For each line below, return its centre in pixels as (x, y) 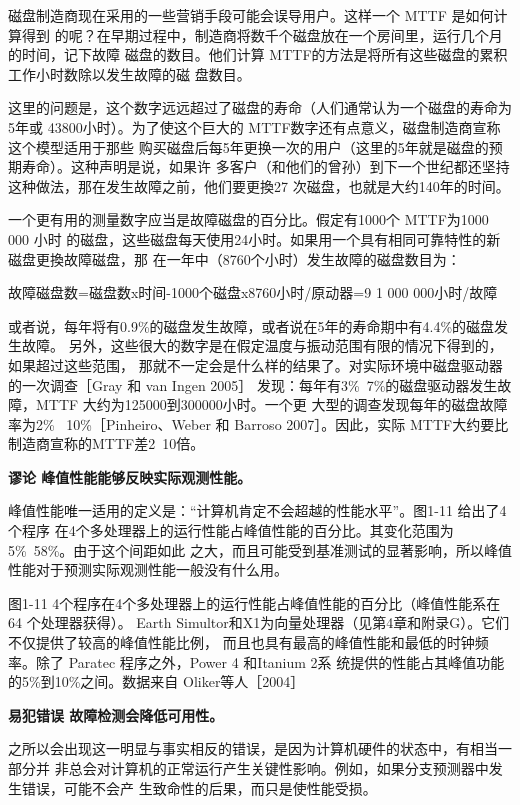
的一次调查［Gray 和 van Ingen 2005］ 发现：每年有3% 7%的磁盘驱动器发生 (253, 384)
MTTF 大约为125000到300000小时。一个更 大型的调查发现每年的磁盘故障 (271, 404)
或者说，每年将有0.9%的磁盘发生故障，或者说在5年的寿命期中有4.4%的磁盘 (251, 325)
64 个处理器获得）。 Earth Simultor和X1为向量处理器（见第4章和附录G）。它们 (259, 622)
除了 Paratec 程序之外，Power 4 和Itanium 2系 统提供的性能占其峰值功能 (270, 661)
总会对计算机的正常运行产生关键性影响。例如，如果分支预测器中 (278, 768)
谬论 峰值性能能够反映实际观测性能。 (130, 476)
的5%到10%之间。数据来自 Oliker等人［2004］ (156, 681)
